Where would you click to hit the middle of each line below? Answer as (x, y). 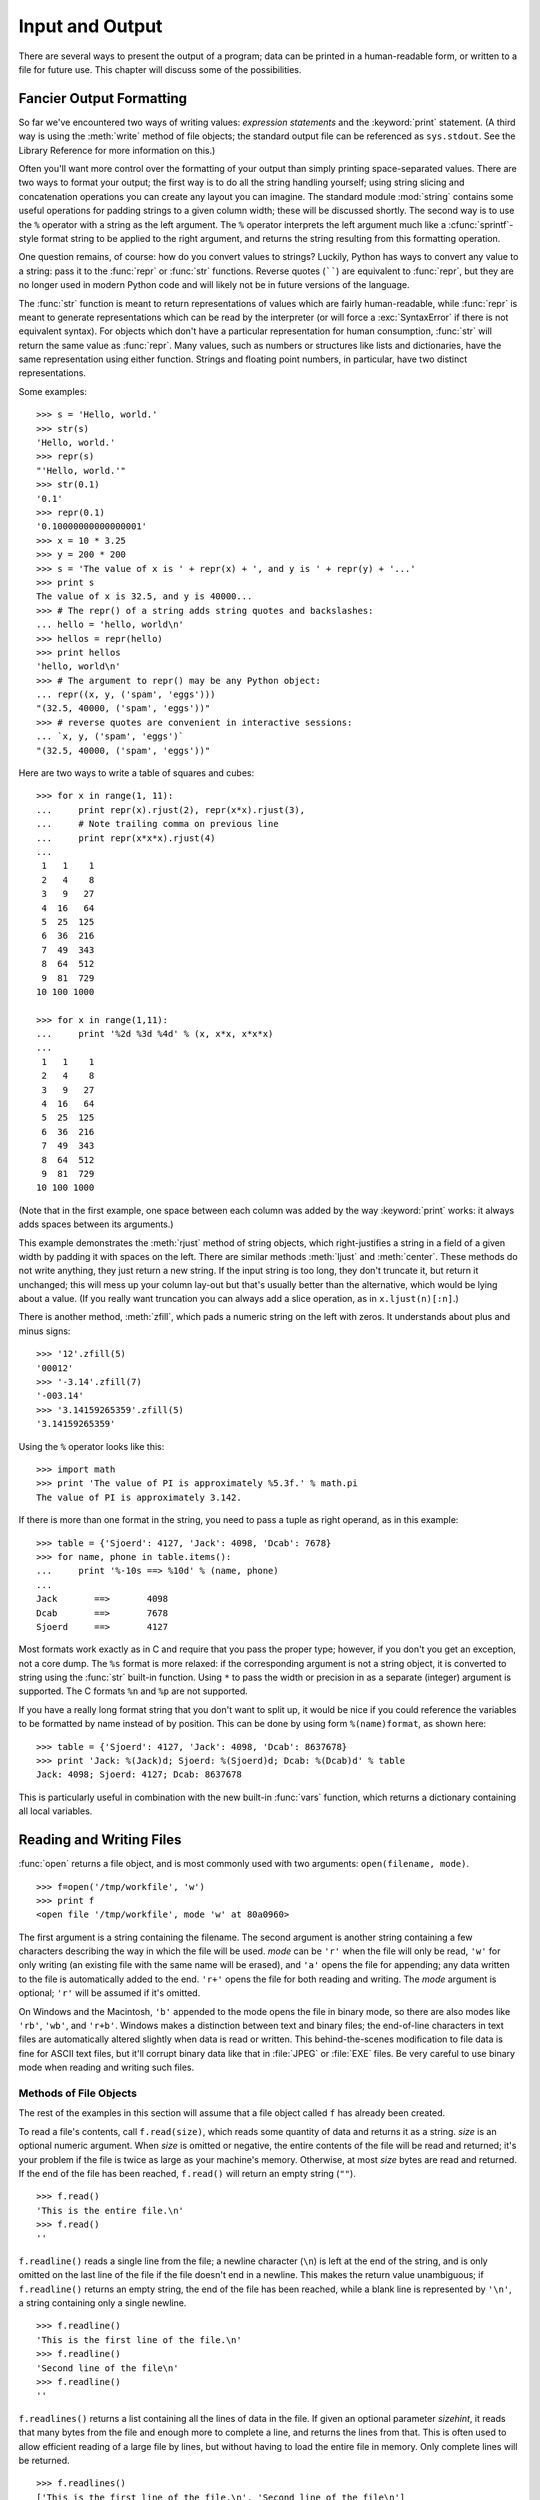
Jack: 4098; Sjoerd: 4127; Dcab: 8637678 (139, 1774)
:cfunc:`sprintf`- (481, 224)
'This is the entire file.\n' (110, 2210)
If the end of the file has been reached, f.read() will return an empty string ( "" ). (187, 2173)
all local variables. (55, 1811)
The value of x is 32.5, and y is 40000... (144, 596)
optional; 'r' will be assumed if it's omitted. (109, 1993)
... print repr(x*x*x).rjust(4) (126, 838)
